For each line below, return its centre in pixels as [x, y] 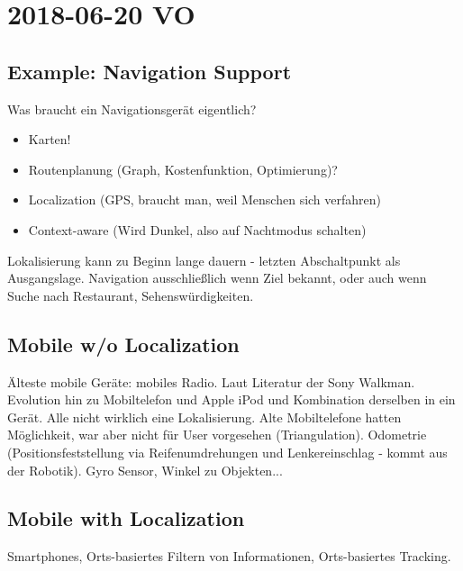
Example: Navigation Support [150, 71]
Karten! [50, 139]
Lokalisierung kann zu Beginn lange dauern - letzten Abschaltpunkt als [204, 260]
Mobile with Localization [126, 518]
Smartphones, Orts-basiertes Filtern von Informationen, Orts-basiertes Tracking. [229, 556]
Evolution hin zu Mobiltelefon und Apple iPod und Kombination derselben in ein [231, 399]
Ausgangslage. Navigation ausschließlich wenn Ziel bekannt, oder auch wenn [217, 278]
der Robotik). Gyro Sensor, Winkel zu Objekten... [145, 470]
